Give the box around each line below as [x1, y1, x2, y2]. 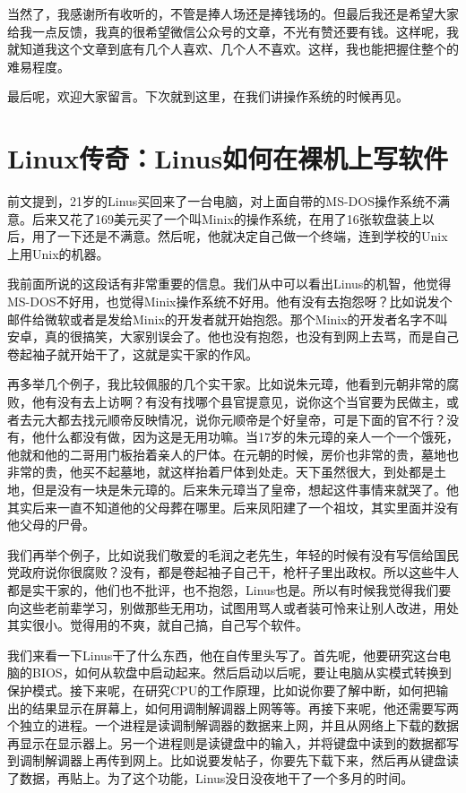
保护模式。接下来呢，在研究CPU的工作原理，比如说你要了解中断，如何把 [7, 680, 436, 699]
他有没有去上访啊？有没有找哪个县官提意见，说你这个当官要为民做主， [31, 392, 446, 411]
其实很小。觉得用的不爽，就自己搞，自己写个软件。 [7, 616, 308, 634]
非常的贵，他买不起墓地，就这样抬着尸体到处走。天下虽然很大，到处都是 [7, 462, 434, 481]
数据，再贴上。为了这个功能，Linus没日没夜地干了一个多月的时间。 [19, 768, 414, 787]
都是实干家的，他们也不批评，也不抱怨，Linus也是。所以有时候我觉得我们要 [7, 580, 452, 599]
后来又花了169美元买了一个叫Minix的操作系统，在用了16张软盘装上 [31, 209, 422, 228]
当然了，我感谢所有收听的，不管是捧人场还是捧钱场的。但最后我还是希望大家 [7, 4, 459, 22]
